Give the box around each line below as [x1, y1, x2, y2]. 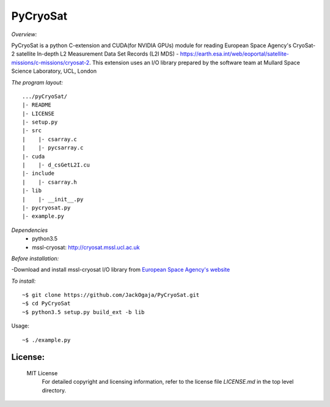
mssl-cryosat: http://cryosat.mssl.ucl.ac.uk [32, 244, 140, 251]
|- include [22, 170, 55, 177]
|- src [22, 127, 42, 134]
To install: [11, 277, 36, 285]
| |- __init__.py [22, 196, 84, 203]
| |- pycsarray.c [22, 144, 84, 151]
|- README [22, 102, 51, 108]
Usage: [11, 322, 30, 330]
